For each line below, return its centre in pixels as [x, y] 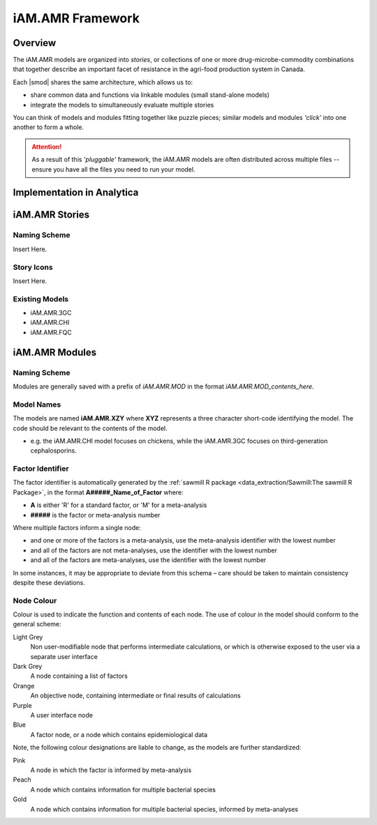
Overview [35, 43]
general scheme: [37, 624]
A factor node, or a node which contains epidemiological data [119, 734]
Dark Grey [28, 667]
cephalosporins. [53, 451]
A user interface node [62, 715]
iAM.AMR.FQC [51, 332]
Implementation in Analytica [76, 193]
